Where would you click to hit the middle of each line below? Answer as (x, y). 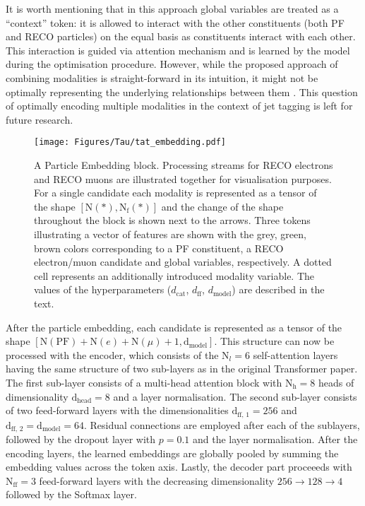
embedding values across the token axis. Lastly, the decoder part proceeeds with (179, 467)
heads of (336, 382)
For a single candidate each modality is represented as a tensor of (175, 193)
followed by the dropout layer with (81, 439)
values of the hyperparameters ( (103, 289)
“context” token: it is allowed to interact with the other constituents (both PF (175, 22)
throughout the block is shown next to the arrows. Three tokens (172, 220)
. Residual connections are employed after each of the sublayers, (222, 424)
